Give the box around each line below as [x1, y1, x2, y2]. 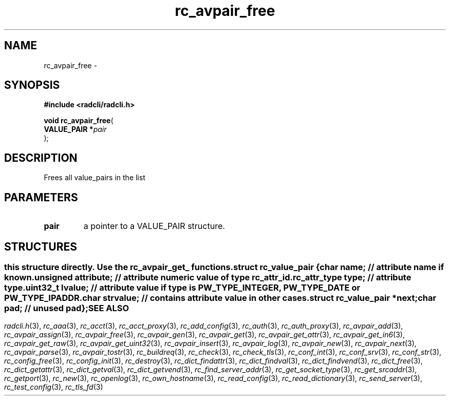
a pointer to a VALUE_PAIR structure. [83, 221, 225, 232]
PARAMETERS [4, 191, 78, 204]
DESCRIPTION [4, 151, 78, 164]
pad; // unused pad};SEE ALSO [4, 302, 129, 313]
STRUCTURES [4, 240, 77, 253]
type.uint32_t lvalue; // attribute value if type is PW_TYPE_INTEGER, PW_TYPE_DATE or [4, 282, 361, 293]
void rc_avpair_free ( [44, 116, 114, 125]
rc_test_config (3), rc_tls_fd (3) [4, 383, 103, 392]
